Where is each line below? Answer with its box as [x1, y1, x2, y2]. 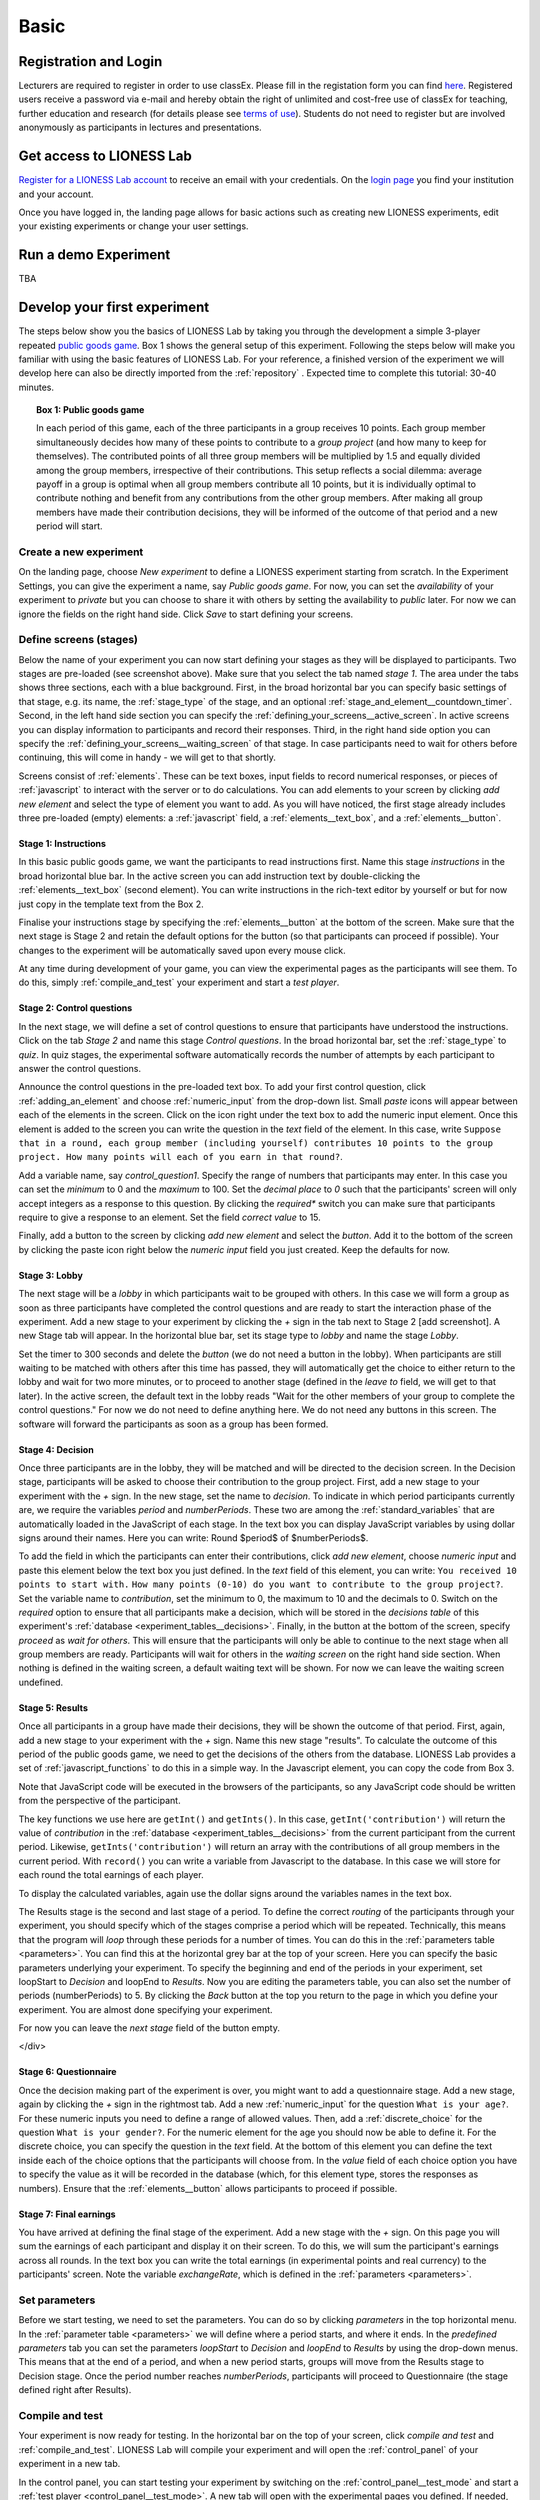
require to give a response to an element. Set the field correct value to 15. [18, 1211, 322, 1223]
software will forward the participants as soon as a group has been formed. [18, 1418, 329, 1430]
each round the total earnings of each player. [18, 1869, 204, 1881]
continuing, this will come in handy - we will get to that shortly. [18, 751, 277, 764]
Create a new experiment [18, 545, 144, 559]
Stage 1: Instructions [18, 837, 107, 849]
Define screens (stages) [18, 633, 139, 647]
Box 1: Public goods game [36, 404, 145, 416]
